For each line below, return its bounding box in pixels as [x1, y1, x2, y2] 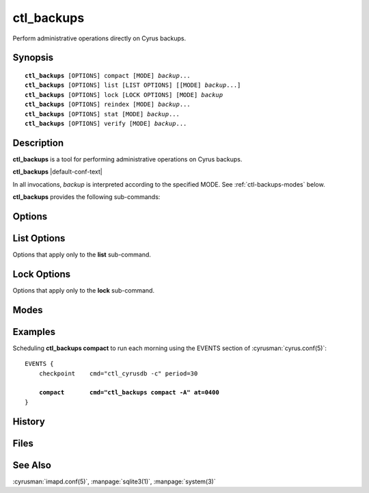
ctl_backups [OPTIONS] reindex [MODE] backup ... [25, 101, 191, 109]
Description [12, 137, 64, 148]
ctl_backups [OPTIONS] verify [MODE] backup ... [25, 120, 187, 127]
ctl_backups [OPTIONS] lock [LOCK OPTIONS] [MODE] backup [25, 91, 223, 98]
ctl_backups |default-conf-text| [12, 168, 102, 176]
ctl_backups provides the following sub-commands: [12, 192, 161, 201]
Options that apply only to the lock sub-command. [12, 286, 155, 294]
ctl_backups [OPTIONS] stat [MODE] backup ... [25, 110, 180, 118]
